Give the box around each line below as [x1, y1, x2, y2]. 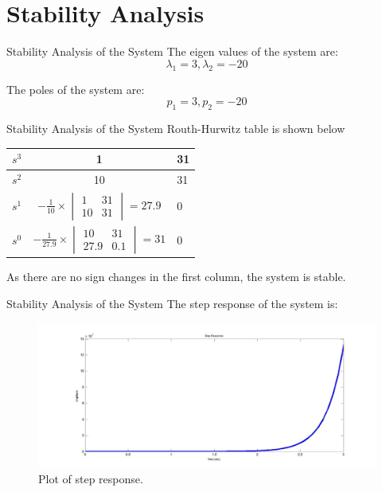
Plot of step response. [38, 470, 143, 486]
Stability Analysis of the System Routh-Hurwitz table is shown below [6, 119, 345, 136]
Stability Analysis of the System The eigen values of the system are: [6, 43, 338, 60]
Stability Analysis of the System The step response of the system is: [6, 295, 338, 312]
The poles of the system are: [6, 80, 145, 97]
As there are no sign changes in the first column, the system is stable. [6, 268, 346, 285]
